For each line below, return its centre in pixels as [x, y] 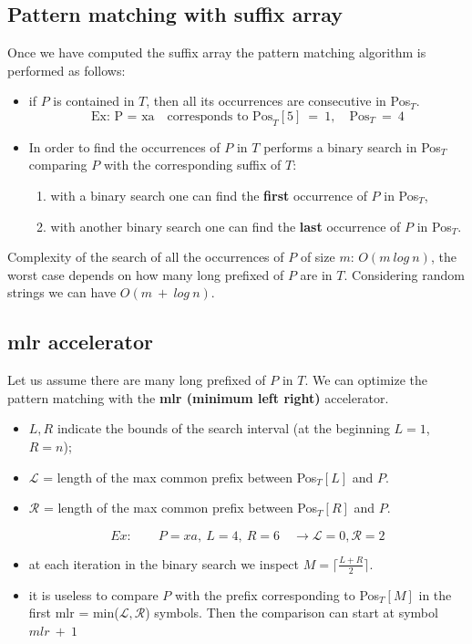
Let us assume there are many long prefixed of [137, 380]
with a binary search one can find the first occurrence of [209, 195]
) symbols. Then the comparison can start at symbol [292, 613]
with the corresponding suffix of [192, 165]
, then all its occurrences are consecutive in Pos [278, 101]
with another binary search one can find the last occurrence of [226, 226]
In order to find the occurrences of [124, 146]
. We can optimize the [366, 380]
